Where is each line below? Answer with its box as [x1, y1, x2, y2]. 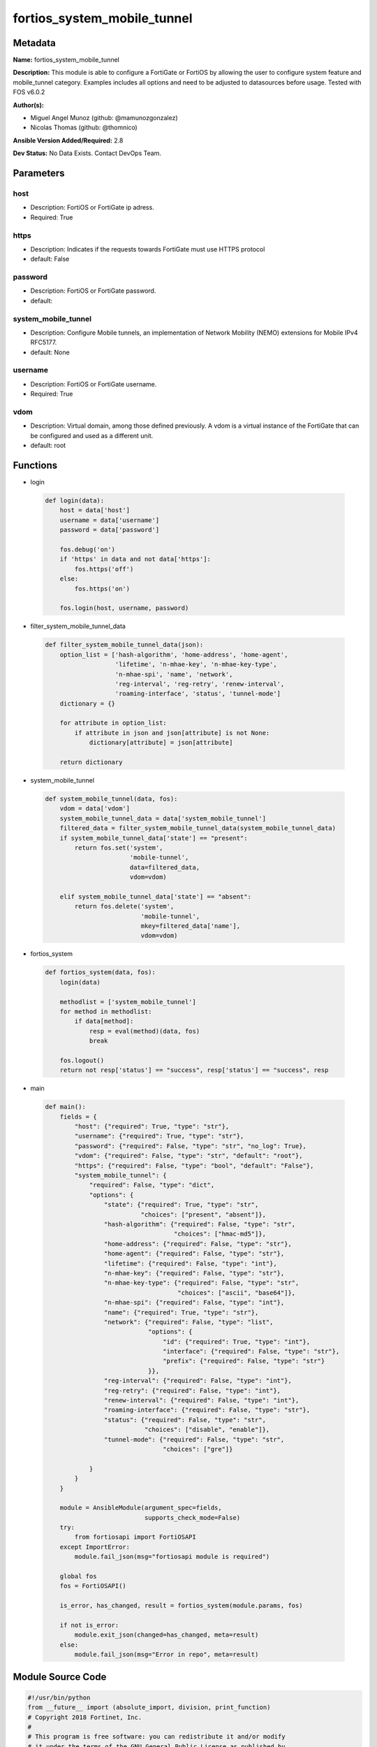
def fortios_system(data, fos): [45, 969, 156, 976]
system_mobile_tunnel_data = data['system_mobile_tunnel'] [59, 814, 267, 822]
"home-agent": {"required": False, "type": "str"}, [103, 1249, 285, 1258]
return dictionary [59, 758, 123, 767]
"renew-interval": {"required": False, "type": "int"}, [103, 1396, 300, 1405]
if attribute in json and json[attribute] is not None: [74, 729, 270, 737]
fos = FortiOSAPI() [59, 1582, 127, 1590]
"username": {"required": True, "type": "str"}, [74, 1132, 244, 1140]
